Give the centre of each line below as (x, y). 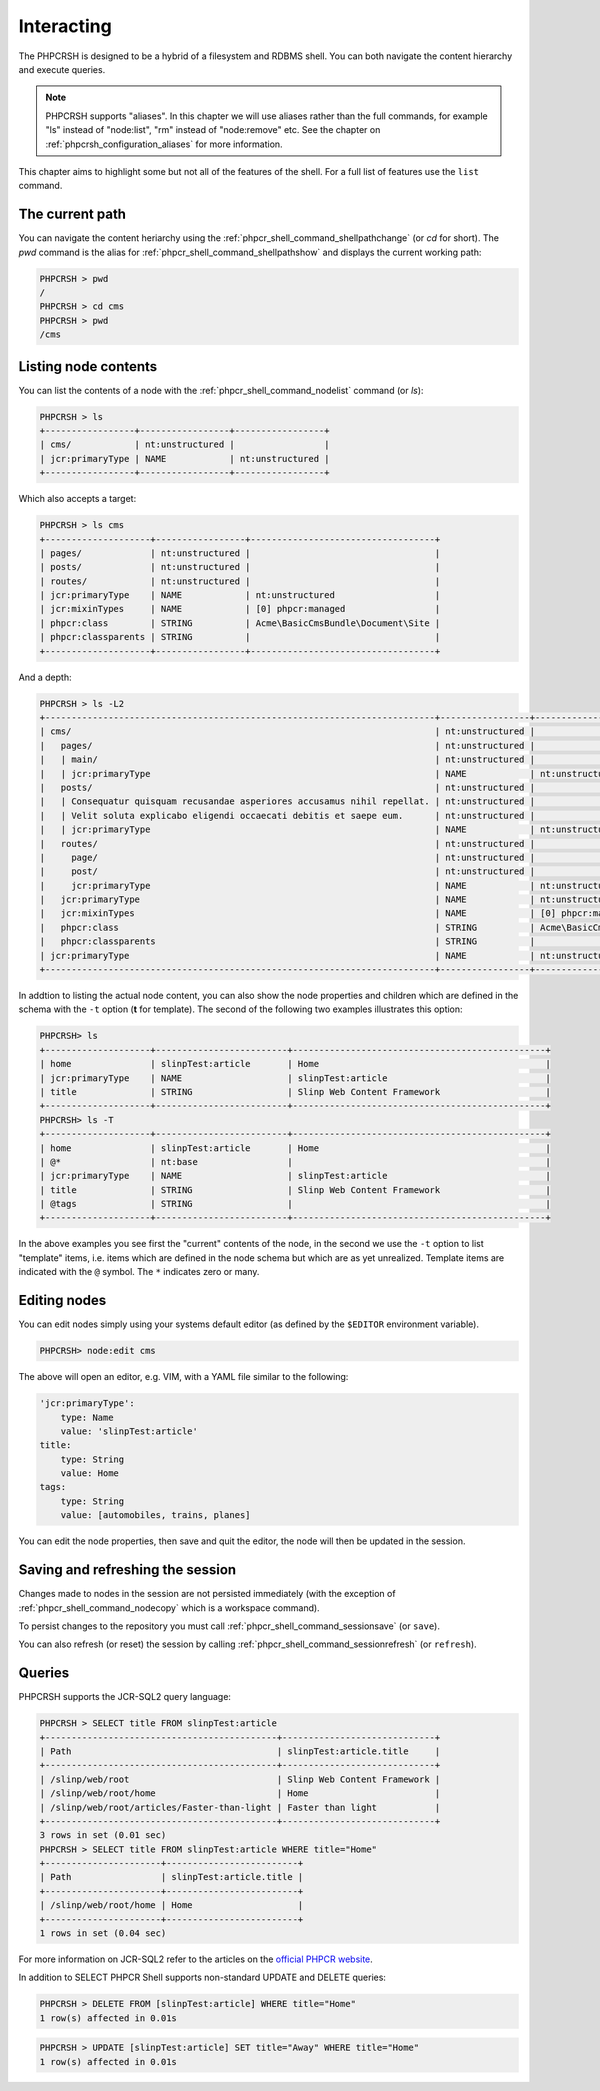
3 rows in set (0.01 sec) (103, 1835)
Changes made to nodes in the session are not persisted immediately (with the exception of (207, 1594)
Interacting (65, 26)
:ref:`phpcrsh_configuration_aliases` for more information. (164, 144)
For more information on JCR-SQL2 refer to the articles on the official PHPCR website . (196, 1959)
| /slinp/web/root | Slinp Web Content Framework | (240, 1779)
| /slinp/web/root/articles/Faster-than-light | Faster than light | (240, 1807)
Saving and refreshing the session (127, 1570)
